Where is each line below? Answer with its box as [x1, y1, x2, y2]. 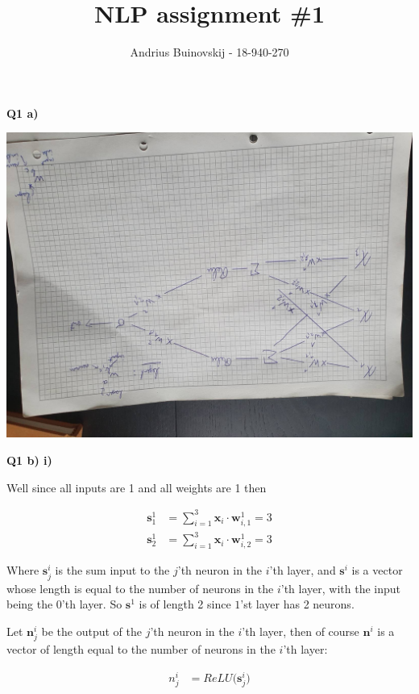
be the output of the [41, 622, 142, 639]
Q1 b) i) [6, 451, 52, 468]
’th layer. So [61, 596, 122, 612]
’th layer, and [269, 562, 336, 579]
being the [6, 596, 53, 612]
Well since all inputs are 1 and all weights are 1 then [6, 479, 267, 495]
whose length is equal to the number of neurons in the [6, 579, 274, 596]
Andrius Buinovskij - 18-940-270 [130, 44, 289, 61]
